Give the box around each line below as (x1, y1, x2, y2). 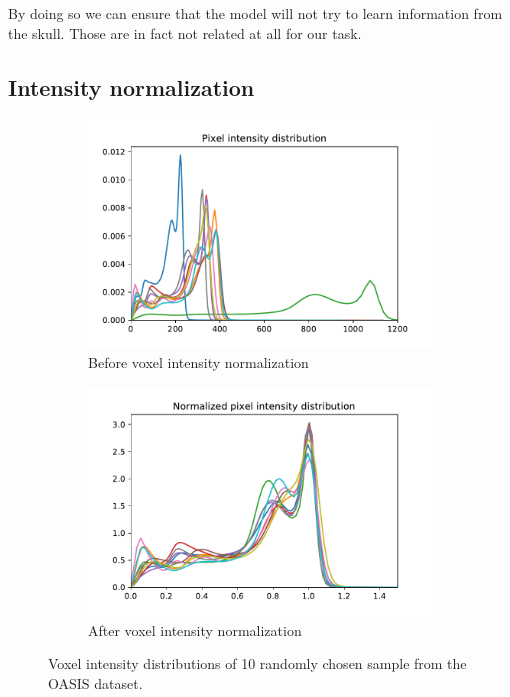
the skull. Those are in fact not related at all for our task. (8, 22, 362, 43)
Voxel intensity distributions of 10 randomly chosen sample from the (48, 653, 467, 674)
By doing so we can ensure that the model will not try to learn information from (8, 3, 503, 23)
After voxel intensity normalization (88, 619, 302, 640)
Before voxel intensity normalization (88, 352, 309, 373)
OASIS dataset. (48, 673, 143, 694)
